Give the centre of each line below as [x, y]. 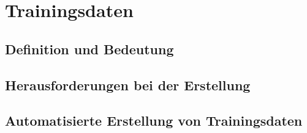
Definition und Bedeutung [89, 49]
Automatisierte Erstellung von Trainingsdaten [154, 120]
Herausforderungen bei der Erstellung [128, 84]
